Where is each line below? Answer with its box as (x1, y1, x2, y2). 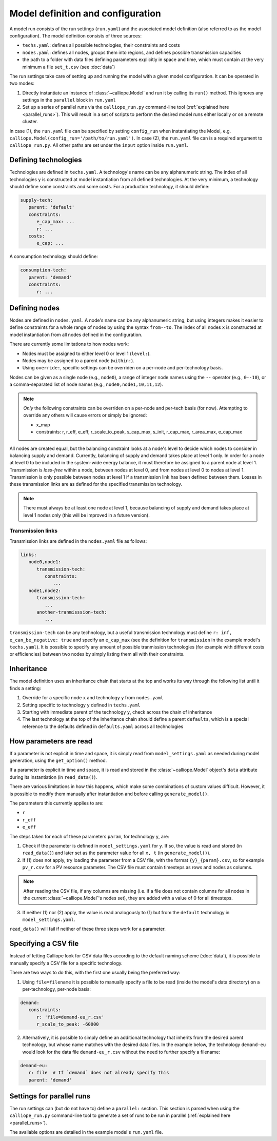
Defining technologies (9, 155, 82, 164)
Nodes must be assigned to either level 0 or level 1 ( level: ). (22, 350, 151, 357)
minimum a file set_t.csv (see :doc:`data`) (22, 64, 115, 70)
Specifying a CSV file (9, 939, 79, 948)
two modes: (9, 80, 35, 87)
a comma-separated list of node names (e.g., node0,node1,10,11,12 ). (9, 381, 164, 387)
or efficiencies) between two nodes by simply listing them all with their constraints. (9, 651, 185, 657)
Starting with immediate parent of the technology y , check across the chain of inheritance (22, 709, 212, 715)
